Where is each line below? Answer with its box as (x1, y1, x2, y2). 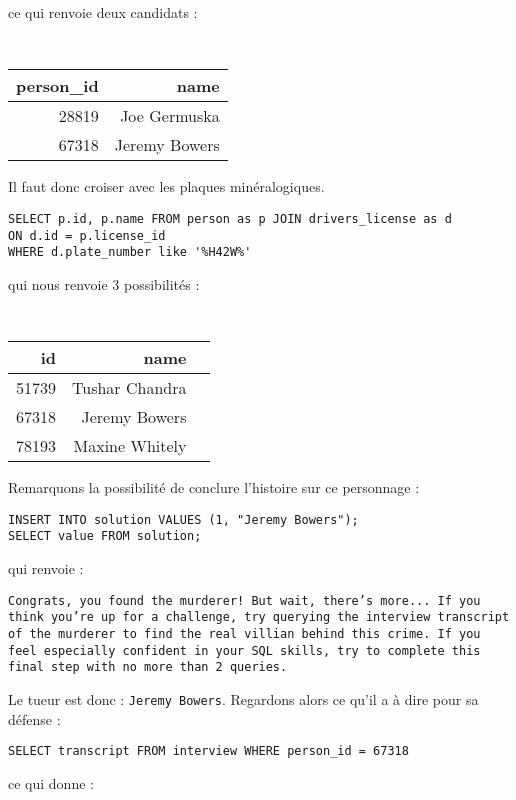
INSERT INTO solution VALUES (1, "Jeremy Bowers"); (8, 512, 359, 527)
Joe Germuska (120, 104, 220, 128)
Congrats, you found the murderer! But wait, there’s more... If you (8, 593, 481, 608)
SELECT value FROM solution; (8, 529, 202, 544)
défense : (8, 708, 61, 729)
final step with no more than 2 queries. (8, 660, 288, 675)
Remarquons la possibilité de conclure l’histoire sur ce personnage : (8, 477, 420, 498)
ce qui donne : (8, 772, 94, 793)
